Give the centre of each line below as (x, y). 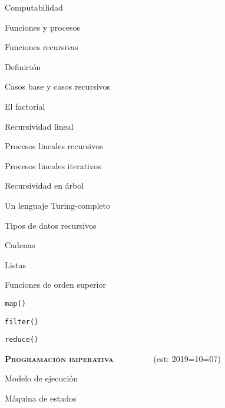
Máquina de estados (41, 398)
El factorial (25, 106)
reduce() (22, 340)
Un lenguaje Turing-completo (57, 205)
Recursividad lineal (39, 126)
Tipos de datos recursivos (51, 225)
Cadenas (20, 245)
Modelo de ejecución (42, 378)
